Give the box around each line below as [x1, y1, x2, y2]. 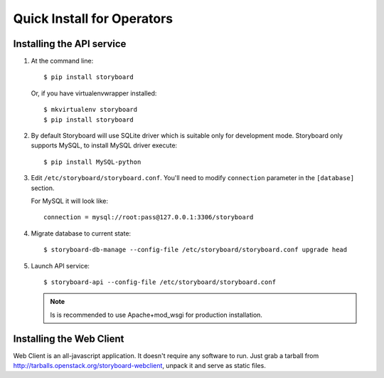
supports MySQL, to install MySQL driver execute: [31, 141, 178, 149]
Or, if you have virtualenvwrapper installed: [31, 89, 157, 98]
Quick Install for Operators [13, 11, 174, 26]
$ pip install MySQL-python [43, 157, 142, 166]
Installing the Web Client [13, 332, 124, 345]
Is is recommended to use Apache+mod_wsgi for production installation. [50, 310, 263, 319]
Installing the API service [13, 38, 127, 50]
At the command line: [31, 57, 94, 65]
